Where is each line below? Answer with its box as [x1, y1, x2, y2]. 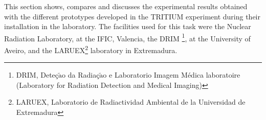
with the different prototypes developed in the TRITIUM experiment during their [4, 11, 260, 21]
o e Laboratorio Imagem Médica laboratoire [103, 69, 240, 80]
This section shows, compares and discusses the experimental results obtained [4, 1, 248, 11]
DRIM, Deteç [16, 69, 59, 80]
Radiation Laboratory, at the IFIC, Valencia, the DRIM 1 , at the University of [4, 31, 251, 43]
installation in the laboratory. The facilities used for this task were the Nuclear [4, 21, 251, 32]
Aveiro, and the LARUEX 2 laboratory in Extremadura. [4, 43, 178, 55]
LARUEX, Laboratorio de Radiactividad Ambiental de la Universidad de [16, 97, 246, 107]
